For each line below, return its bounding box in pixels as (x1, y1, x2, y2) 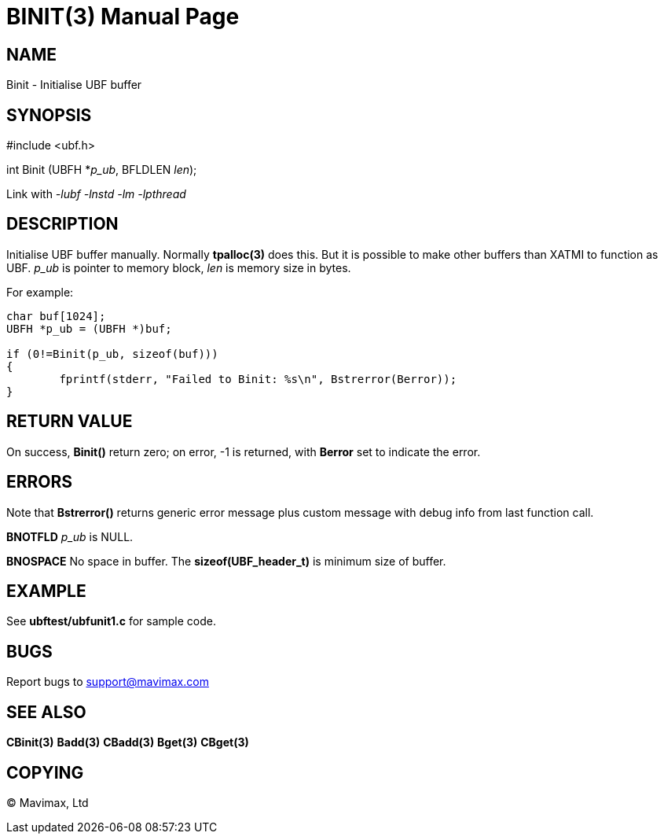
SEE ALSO (6, 702, 86, 722)
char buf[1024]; (6, 309, 106, 322)
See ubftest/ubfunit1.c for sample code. (6, 614, 217, 628)
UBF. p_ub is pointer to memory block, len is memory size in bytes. (6, 260, 351, 274)
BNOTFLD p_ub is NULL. (6, 529, 134, 543)
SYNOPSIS (6, 105, 92, 125)
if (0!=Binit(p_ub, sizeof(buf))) (6, 347, 218, 360)
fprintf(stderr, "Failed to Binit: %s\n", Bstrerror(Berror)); (59, 372, 457, 385)
